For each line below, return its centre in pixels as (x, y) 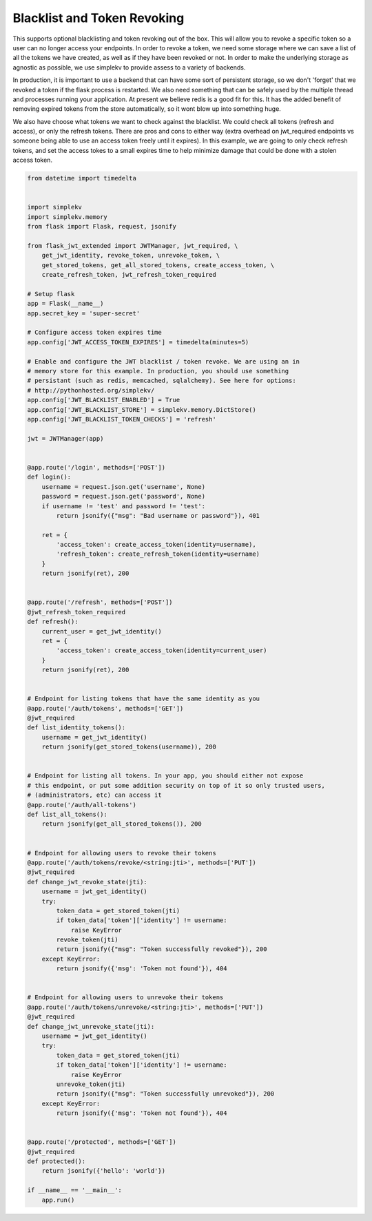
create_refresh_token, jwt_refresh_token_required (129, 275)
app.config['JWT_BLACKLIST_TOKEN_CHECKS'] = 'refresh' (122, 419)
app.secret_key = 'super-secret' (84, 313)
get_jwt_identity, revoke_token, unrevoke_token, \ (131, 255)
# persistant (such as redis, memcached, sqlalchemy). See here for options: (162, 381)
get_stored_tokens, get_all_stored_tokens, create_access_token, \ (158, 265)
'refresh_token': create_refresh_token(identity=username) (158, 554)
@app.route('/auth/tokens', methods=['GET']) (105, 708)
